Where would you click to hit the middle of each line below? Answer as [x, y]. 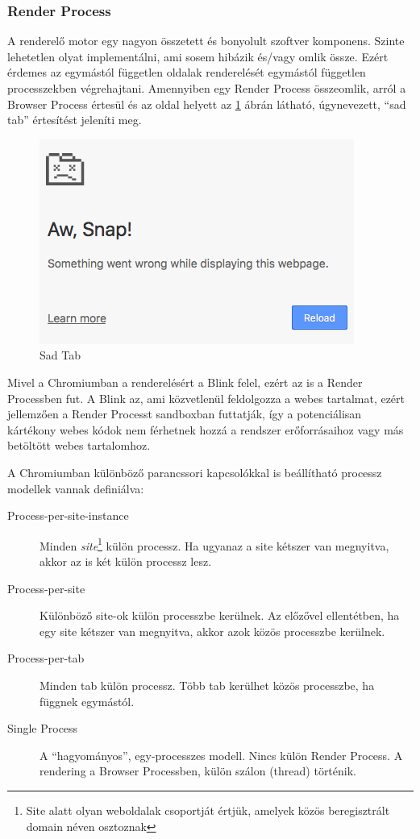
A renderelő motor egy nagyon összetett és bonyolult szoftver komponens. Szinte [206, 41]
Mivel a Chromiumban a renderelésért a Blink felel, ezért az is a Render [185, 382]
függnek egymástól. [87, 701]
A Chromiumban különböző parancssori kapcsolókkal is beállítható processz [195, 472]
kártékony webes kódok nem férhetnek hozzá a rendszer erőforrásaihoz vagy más [206, 429]
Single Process [43, 728]
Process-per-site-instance [68, 515]
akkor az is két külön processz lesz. [126, 561]
